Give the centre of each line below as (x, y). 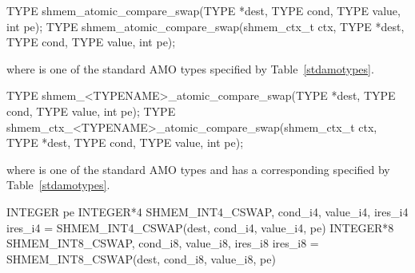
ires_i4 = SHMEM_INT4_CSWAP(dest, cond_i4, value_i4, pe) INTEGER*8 (200, 227)
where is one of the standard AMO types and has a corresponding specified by (198, 169)
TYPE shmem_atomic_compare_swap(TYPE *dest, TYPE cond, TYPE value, (204, 10)
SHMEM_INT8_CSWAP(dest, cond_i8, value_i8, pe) (141, 258)
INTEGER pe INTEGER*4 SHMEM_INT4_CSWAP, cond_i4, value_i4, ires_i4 (207, 211)
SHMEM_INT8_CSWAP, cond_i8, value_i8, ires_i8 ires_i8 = (163, 243)
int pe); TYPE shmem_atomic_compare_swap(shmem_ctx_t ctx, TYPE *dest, (206, 26)
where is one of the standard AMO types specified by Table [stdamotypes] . (190, 68)
